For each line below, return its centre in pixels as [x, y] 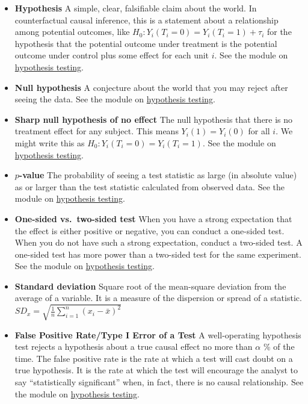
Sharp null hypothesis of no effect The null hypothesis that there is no [154, 119]
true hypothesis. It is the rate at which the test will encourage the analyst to [156, 370]
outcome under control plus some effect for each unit [112, 55]
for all [259, 131]
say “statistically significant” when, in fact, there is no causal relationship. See [159, 381]
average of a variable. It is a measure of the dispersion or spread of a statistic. [158, 298]
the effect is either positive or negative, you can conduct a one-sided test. [149, 230]
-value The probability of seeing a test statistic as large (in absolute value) [158, 175]
